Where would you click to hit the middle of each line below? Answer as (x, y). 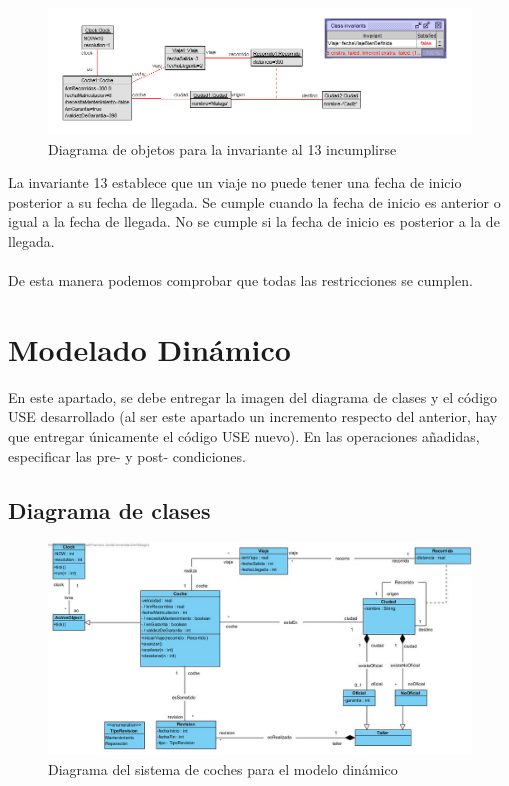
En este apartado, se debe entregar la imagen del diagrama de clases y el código (253, 396)
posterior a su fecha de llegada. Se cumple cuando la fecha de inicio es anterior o (254, 201)
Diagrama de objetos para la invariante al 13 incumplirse (222, 148)
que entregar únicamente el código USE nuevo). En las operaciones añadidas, (244, 436)
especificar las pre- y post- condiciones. (127, 455)
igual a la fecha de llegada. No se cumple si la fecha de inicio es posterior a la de (254, 221)
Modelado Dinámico (149, 348)
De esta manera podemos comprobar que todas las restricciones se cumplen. (240, 280)
